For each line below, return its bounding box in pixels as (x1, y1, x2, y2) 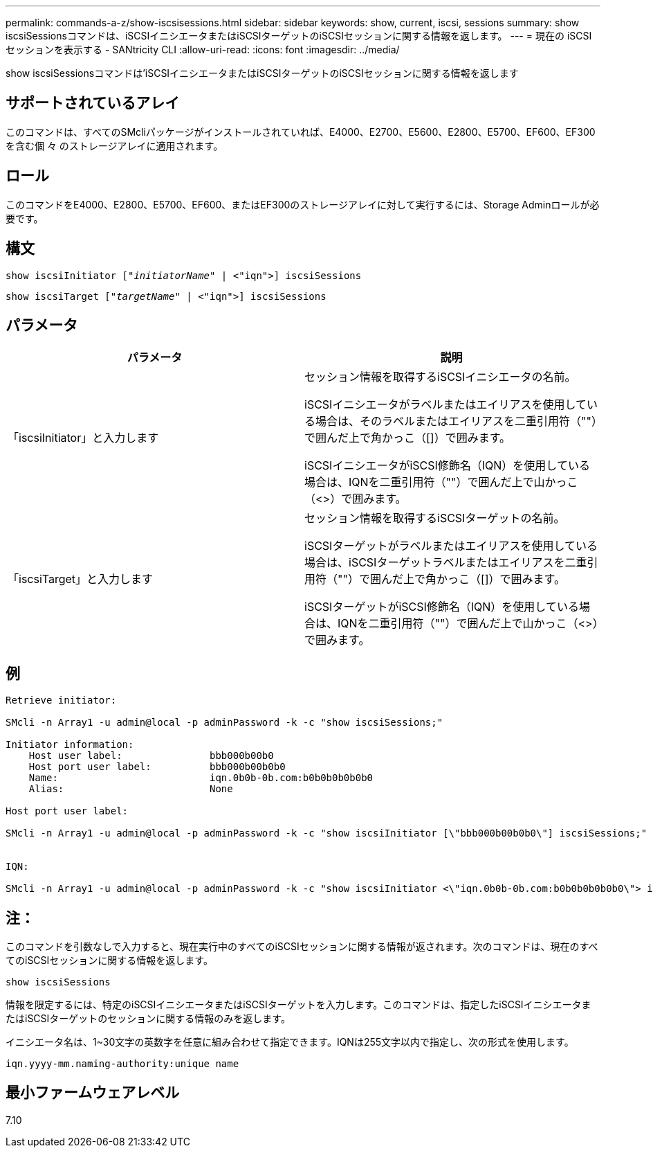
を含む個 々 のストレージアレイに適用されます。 (6, 139, 223, 152)
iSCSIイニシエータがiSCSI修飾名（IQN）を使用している (304, 458, 590, 473)
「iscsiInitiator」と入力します (8, 431, 159, 445)
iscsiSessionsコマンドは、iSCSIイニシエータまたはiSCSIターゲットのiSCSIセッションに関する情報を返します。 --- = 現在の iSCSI (6, 30, 592, 42)
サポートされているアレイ (6, 94, 180, 112)
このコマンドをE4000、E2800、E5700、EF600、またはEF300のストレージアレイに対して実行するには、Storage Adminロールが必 (6, 198, 600, 211)
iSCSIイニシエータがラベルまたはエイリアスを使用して (304, 397, 587, 412)
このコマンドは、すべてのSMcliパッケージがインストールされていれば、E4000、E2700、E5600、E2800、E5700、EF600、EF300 (6, 125, 596, 138)
